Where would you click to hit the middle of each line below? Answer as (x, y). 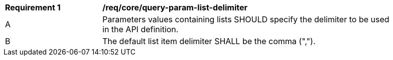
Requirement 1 (33, 7)
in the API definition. (141, 29)
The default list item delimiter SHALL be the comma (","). (209, 41)
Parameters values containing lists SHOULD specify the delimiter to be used (246, 19)
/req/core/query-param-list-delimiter (175, 7)
